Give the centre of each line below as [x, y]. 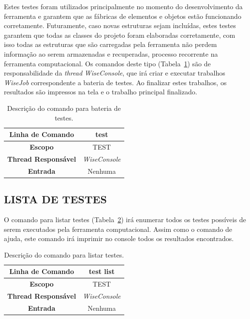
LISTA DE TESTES [55, 199]
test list [102, 271]
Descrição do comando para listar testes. [64, 254]
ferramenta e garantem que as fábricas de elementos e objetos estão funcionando [123, 16]
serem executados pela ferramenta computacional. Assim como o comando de [118, 229]
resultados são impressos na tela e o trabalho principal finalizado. [101, 92]
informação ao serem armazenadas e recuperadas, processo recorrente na [111, 53]
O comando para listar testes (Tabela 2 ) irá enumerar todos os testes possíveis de [125, 219]
